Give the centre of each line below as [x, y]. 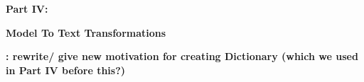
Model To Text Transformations [86, 32]
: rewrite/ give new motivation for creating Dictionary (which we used [182, 56]
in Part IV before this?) [66, 70]
